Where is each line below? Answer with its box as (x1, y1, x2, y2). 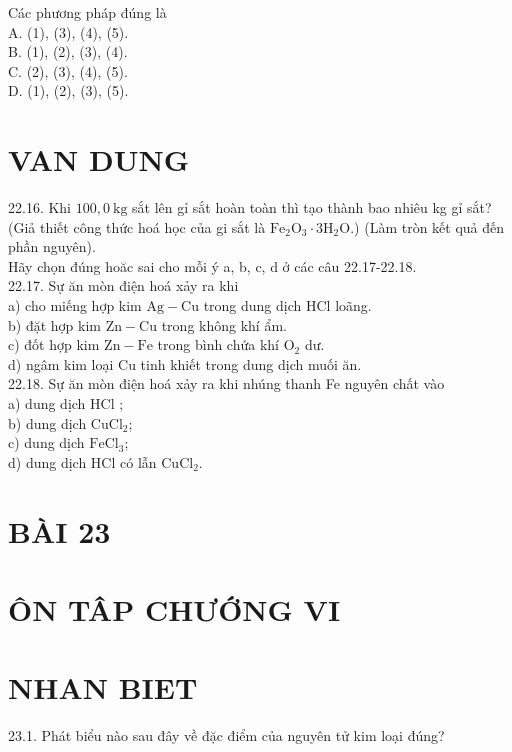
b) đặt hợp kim (8, 314, 101, 335)
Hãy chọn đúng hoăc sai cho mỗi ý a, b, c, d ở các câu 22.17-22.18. (8, 255, 417, 276)
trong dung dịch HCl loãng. (203, 295, 372, 316)
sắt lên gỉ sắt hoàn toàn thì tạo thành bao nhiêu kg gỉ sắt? (132, 197, 492, 218)
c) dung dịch (8, 432, 85, 453)
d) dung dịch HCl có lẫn (8, 451, 157, 472)
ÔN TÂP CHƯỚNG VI (8, 588, 341, 629)
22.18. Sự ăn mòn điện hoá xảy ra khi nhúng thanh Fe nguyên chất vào (8, 373, 445, 394)
